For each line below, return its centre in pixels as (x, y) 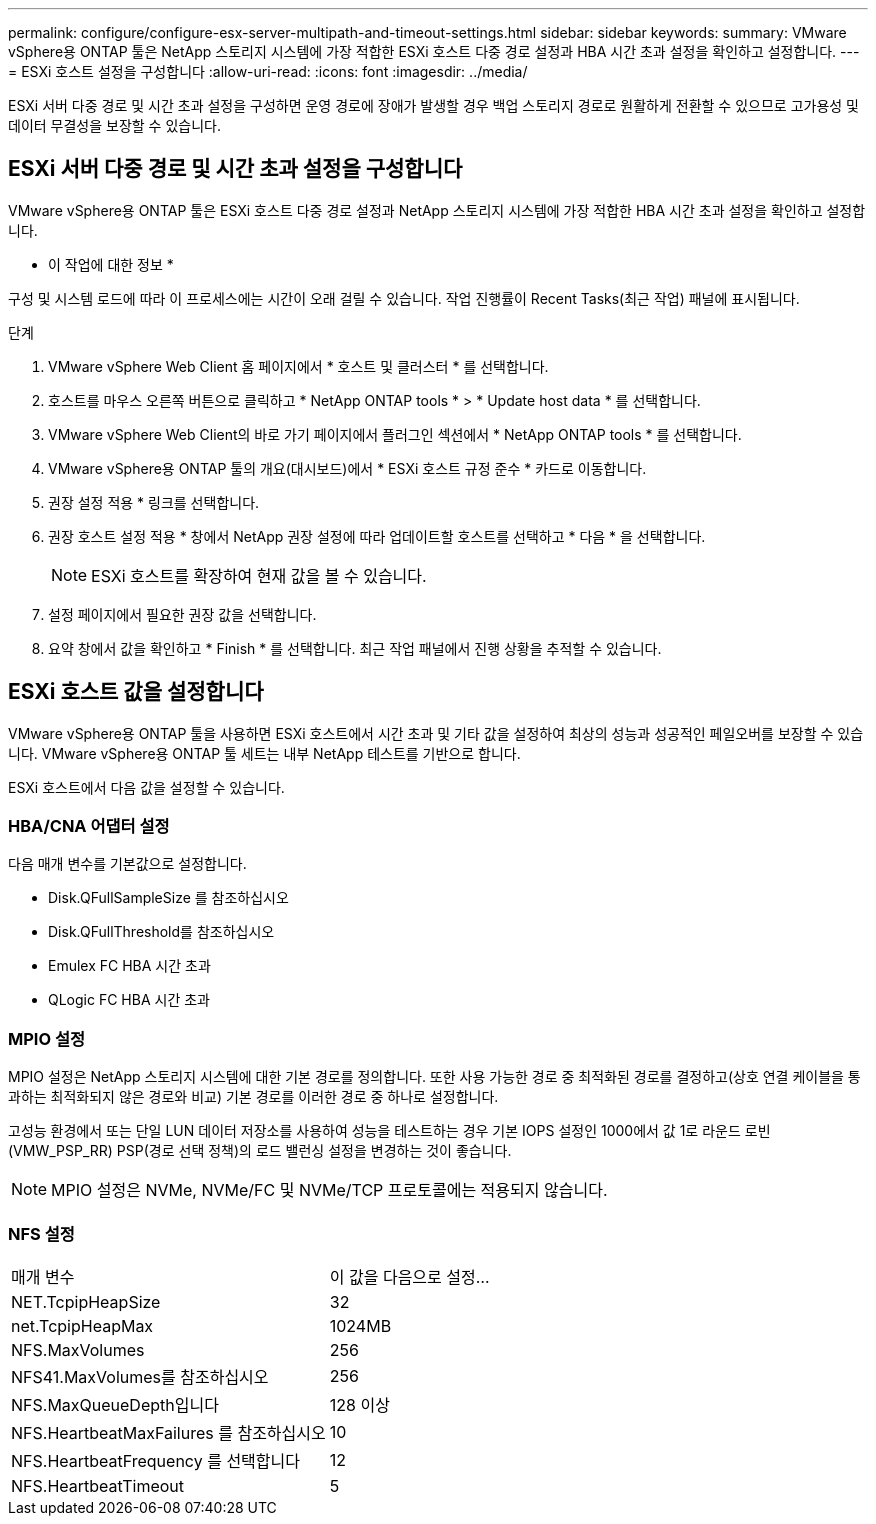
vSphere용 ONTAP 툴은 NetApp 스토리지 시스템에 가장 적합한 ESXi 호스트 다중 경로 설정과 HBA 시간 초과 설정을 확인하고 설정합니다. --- (434, 51)
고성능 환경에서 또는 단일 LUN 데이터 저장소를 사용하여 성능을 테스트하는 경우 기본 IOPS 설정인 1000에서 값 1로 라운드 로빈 (389, 1131)
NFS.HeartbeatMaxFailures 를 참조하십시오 (168, 1432)
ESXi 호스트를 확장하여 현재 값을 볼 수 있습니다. (259, 575)
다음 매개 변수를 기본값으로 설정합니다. (127, 864)
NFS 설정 (41, 1233)
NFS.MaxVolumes (78, 1349)
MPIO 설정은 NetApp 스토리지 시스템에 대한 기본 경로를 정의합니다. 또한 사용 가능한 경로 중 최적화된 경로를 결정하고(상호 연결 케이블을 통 (434, 1077)
